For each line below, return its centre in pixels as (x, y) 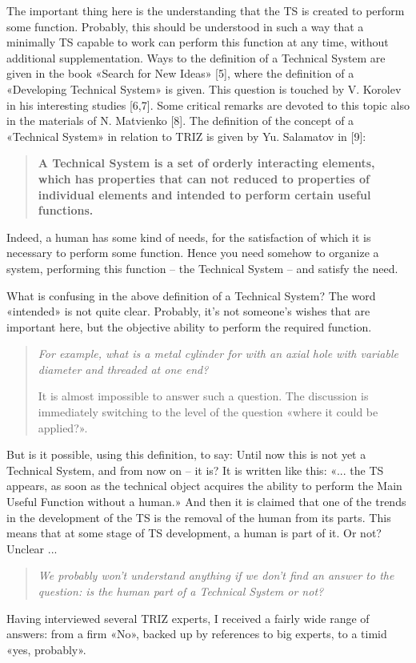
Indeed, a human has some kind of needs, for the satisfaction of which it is (189, 237)
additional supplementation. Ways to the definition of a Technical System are (196, 57)
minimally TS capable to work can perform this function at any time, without (198, 42)
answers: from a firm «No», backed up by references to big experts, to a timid (197, 634)
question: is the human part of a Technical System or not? (181, 591)
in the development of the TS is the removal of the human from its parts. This (199, 517)
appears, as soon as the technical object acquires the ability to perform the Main (204, 486)
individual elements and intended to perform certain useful (204, 194)
